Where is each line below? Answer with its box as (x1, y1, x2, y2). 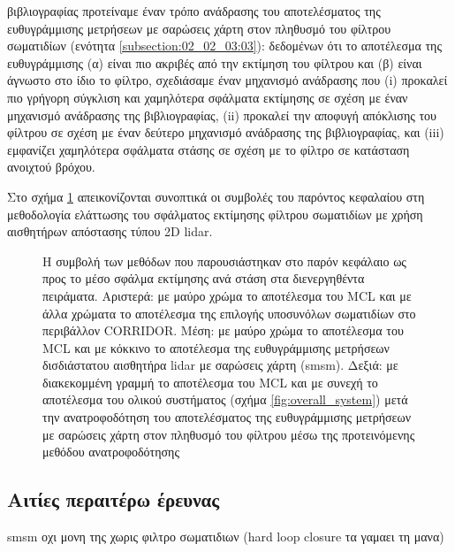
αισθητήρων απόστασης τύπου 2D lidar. (7, 222, 213, 241)
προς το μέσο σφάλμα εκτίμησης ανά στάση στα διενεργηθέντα (42, 269, 365, 287)
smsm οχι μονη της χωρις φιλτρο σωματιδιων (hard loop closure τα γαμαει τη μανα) (7, 527, 444, 546)
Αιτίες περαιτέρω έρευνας (7, 486, 220, 513)
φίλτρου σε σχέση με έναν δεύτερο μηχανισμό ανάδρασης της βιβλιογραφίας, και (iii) (7, 123, 444, 142)
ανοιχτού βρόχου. (7, 157, 95, 176)
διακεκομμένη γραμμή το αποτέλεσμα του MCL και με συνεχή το (42, 372, 378, 391)
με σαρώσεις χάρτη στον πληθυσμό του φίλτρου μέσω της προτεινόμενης (42, 425, 415, 443)
